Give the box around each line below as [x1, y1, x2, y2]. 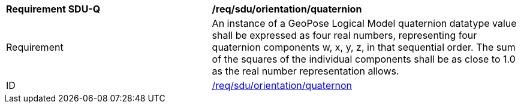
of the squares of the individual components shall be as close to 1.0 [212, 53, 516, 65]
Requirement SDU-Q [6, 3, 101, 15]
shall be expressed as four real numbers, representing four [212, 29, 477, 41]
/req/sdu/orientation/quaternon [212, 79, 353, 91]
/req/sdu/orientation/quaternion [212, 3, 362, 15]
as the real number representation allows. [212, 65, 399, 77]
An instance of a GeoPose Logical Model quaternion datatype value [212, 17, 517, 29]
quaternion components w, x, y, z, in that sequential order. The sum [212, 41, 516, 53]
